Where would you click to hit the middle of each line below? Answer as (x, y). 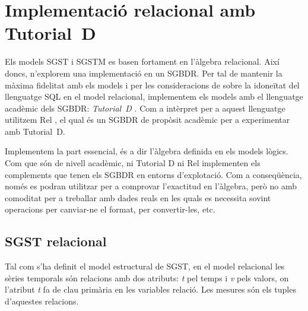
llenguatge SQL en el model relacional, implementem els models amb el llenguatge (154, 96)
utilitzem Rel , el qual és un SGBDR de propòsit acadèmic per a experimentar (147, 120)
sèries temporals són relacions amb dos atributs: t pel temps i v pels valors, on (147, 277)
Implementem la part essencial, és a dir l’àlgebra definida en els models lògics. (147, 151)
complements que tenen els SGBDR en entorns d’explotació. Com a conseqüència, (153, 174)
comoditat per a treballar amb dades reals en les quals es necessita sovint (138, 197)
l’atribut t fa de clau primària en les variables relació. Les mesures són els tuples (150, 289)
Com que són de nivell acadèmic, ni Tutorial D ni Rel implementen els (133, 163)
